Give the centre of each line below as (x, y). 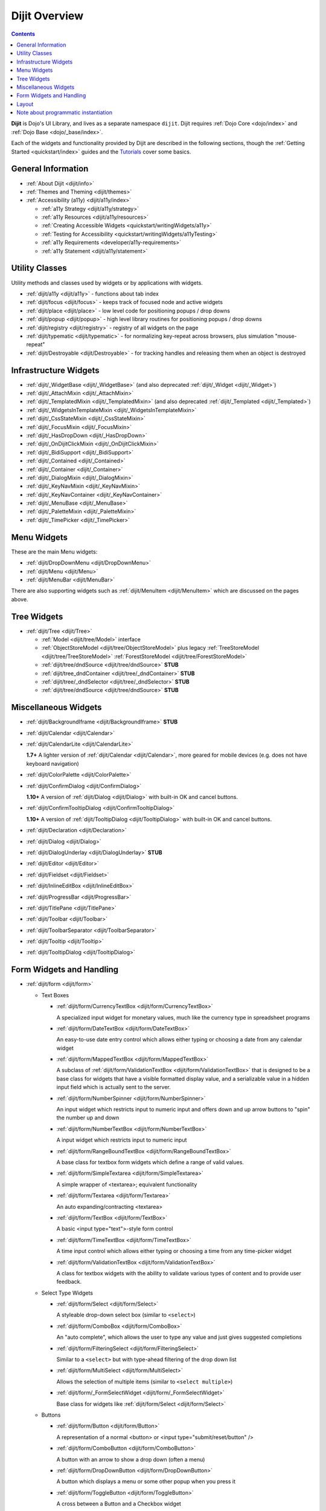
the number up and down (88, 1118)
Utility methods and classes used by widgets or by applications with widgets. (107, 283)
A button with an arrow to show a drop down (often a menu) (131, 1459)
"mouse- (286, 336)
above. (20, 599)
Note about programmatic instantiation (65, 112)
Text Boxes (55, 995)
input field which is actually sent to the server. (114, 1087)
